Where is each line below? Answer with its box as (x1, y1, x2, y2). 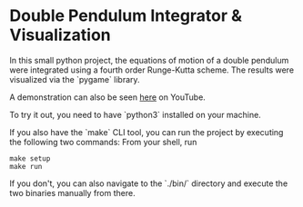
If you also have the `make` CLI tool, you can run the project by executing (9, 126, 284, 137)
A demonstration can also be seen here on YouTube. (9, 92, 207, 103)
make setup (9, 153, 51, 163)
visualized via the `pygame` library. (9, 74, 140, 84)
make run (9, 162, 43, 171)
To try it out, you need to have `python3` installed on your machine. (9, 109, 261, 120)
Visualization (9, 25, 111, 45)
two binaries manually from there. (9, 187, 136, 198)
